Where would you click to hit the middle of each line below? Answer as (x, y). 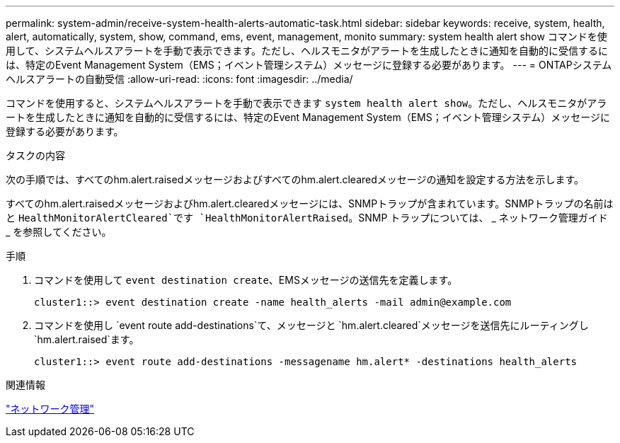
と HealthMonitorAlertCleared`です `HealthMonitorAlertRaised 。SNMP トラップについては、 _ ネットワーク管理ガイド (307, 218)
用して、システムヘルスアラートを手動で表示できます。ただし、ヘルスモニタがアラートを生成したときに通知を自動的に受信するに (307, 51)
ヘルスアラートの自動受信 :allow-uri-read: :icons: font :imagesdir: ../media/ (179, 79)
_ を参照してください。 (59, 232)
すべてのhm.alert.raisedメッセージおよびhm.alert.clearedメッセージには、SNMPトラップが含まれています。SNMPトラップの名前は (310, 203)
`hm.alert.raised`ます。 (87, 339)
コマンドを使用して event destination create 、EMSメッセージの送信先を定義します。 (246, 280)
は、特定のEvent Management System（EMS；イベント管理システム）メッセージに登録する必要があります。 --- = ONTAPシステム (309, 65)
